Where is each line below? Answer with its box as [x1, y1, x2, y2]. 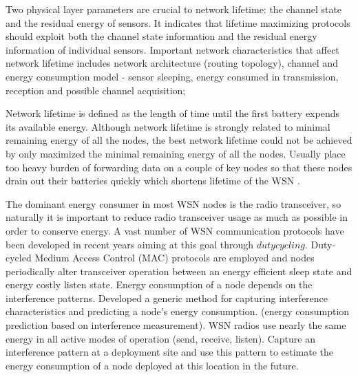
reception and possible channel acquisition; [6, 83, 186, 97]
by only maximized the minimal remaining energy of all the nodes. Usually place [6, 146, 346, 160]
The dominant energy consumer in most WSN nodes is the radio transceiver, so [6, 196, 341, 211]
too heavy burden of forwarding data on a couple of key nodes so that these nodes [6, 160, 352, 174]
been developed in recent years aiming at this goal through [6, 237, 253, 251]
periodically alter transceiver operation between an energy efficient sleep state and [6, 263, 352, 278]
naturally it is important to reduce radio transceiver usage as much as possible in [6, 210, 348, 224]
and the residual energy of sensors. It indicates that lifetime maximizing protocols [6, 15, 350, 30]
